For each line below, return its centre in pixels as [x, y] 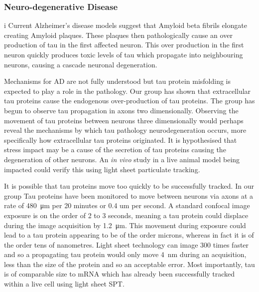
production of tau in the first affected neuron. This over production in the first [124, 45]
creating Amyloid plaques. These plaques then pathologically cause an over [118, 35]
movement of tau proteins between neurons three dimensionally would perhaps [124, 120]
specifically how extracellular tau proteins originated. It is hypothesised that [121, 140]
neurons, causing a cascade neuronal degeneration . [81, 64]
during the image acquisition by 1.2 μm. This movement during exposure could [125, 225]
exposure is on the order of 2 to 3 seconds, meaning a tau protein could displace [126, 215]
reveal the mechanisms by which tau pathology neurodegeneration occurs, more [125, 130]
